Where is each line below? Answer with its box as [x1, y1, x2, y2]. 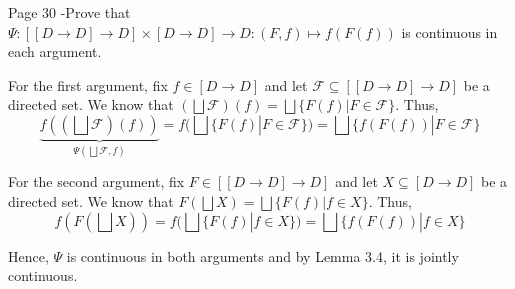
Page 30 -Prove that [8, 2, 131, 22]
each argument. [8, 41, 102, 62]
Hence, [8, 245, 49, 266]
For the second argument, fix [8, 171, 185, 192]
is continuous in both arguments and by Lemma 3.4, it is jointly [66, 245, 459, 266]
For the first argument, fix [8, 74, 168, 95]
